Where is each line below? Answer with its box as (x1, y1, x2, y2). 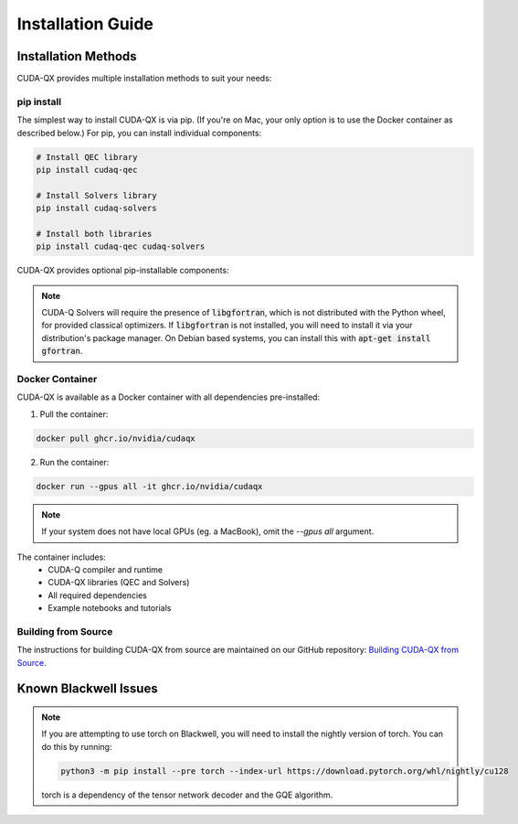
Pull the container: (39, 408, 109, 420)
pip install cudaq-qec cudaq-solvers (36, 241, 206, 251)
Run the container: (39, 456, 110, 467)
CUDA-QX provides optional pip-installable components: (16, 265, 229, 276)
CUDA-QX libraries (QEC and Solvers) (48, 577, 190, 588)
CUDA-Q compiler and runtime (48, 563, 164, 575)
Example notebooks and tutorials (48, 603, 172, 614)
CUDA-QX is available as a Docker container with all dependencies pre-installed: (16, 391, 320, 402)
